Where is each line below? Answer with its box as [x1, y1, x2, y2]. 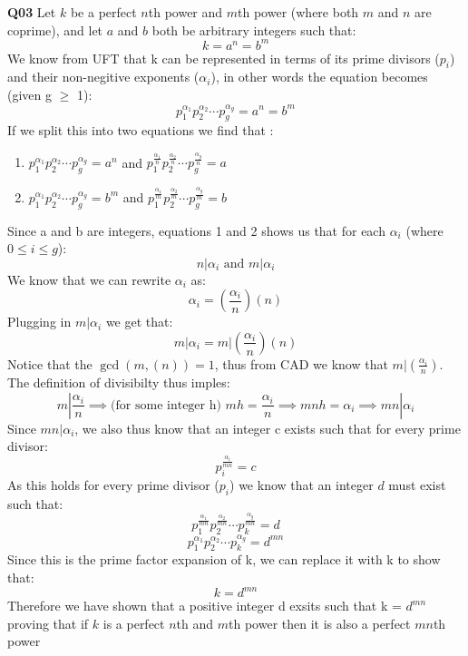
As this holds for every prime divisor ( [7, 475, 219, 494]
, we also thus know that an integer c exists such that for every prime [74, 418, 461, 437]
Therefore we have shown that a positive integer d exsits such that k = [7, 596, 402, 615]
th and [176, 613, 214, 632]
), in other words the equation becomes [210, 67, 428, 86]
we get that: [105, 312, 173, 331]
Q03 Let [7, 3, 56, 21]
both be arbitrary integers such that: [151, 20, 356, 39]
